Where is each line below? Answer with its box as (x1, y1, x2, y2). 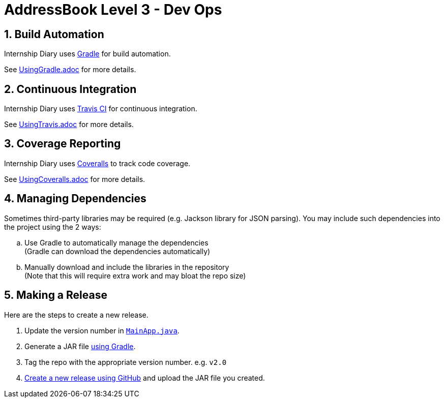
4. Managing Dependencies (4, 192, 146, 205)
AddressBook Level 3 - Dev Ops (4, 1, 222, 18)
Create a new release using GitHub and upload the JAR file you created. (24, 373, 265, 382)
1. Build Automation (4, 27, 104, 41)
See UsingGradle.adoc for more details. (4, 65, 136, 74)
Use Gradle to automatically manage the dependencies (24, 238, 209, 247)
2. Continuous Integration (4, 82, 137, 96)
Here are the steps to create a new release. (4, 310, 149, 319)
